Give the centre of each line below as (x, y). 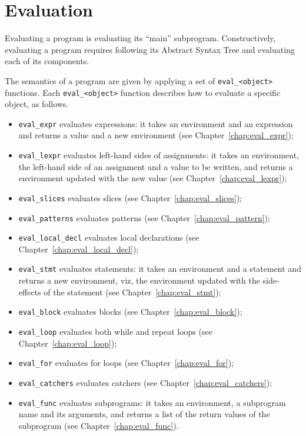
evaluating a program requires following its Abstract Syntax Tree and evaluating (150, 49)
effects (30, 292)
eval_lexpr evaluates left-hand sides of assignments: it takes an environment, (159, 155)
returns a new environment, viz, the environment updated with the (139, 280)
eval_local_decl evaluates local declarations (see (109, 237)
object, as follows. (37, 104)
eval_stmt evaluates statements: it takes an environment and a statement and (160, 269)
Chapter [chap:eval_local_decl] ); (79, 249)
